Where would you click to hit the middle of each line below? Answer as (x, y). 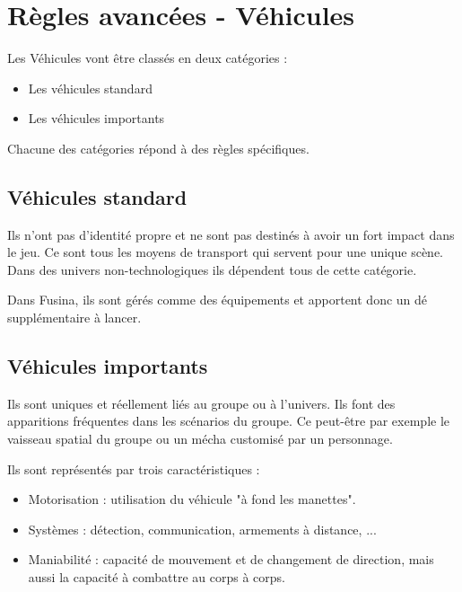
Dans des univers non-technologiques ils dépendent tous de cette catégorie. (212, 269)
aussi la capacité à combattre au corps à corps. (157, 577)
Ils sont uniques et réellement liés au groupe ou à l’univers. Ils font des (201, 403)
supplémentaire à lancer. (74, 318)
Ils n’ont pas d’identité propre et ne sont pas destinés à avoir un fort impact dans (231, 234)
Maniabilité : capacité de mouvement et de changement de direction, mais (231, 559)
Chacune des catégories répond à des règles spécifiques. (158, 148)
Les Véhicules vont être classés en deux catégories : (148, 58)
